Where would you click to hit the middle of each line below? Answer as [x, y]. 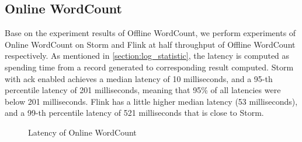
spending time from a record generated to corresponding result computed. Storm [149, 67]
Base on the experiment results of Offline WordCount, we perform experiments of [150, 33]
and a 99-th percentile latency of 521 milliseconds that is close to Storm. [134, 113]
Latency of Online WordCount [82, 132]
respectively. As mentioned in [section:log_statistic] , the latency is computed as [147, 56]
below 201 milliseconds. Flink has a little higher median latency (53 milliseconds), [151, 101]
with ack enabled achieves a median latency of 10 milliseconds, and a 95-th [139, 78]
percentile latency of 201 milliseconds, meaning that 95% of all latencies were [143, 90]
